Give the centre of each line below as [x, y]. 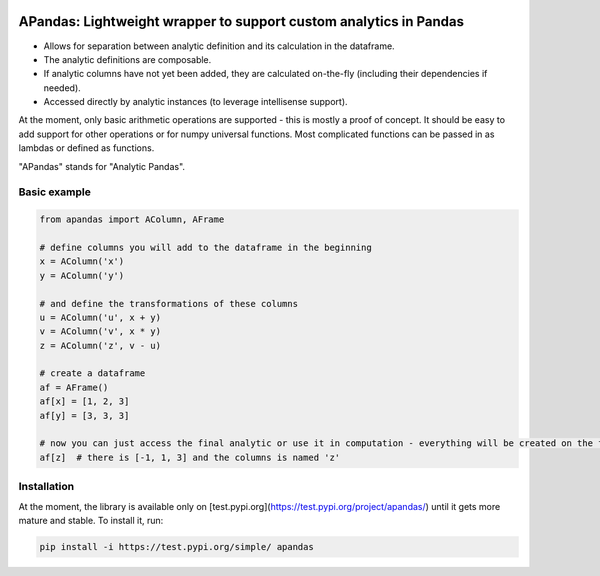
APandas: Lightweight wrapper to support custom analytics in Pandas [241, 21]
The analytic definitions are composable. [127, 59]
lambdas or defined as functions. [86, 148]
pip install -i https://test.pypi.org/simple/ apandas [176, 546]
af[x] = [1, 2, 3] [84, 401]
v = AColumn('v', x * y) [100, 331]
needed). [62, 87]
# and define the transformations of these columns [169, 303]
